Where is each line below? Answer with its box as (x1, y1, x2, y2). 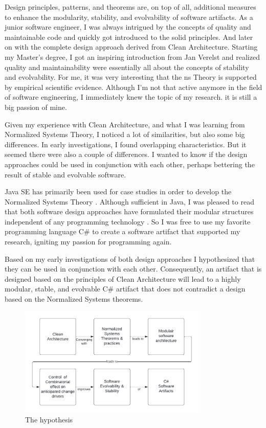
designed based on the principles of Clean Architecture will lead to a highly (5, 273, 241, 284)
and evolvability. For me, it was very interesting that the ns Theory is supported (5, 72, 257, 82)
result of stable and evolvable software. (5, 169, 126, 179)
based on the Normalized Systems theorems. (5, 294, 143, 304)
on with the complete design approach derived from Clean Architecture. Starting (5, 41, 258, 52)
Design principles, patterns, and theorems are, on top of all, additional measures (5, 2, 256, 12)
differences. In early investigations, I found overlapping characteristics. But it (5, 139, 247, 149)
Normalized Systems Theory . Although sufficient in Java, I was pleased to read (5, 196, 254, 207)
